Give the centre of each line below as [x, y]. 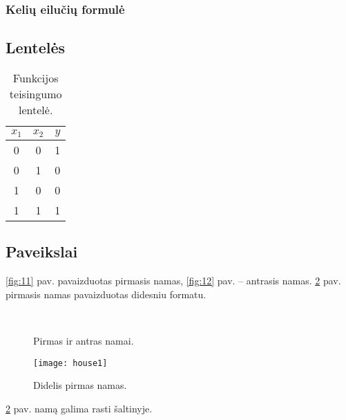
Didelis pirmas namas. [80, 385]
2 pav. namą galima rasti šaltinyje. [79, 408]
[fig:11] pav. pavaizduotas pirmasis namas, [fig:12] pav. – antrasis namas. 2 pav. [173, 281]
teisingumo [36, 94]
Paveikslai [42, 252]
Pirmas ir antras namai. [84, 341]
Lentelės [36, 47]
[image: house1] [70, 363]
